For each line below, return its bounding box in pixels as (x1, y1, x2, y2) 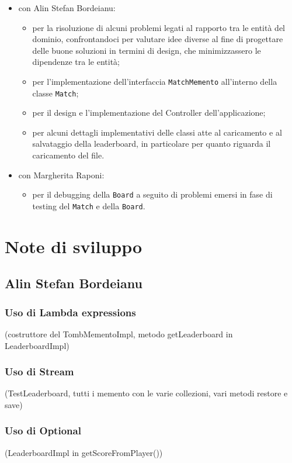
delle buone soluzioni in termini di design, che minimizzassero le (32, 44, 261, 56)
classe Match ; (32, 87, 79, 99)
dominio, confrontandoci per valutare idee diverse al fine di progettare (32, 33, 283, 45)
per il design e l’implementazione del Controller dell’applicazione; (32, 106, 266, 119)
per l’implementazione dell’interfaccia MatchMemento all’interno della (32, 75, 277, 87)
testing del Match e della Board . (32, 199, 145, 212)
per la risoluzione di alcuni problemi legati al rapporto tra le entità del (32, 21, 285, 33)
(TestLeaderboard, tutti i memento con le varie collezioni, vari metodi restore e (5, 387, 288, 399)
